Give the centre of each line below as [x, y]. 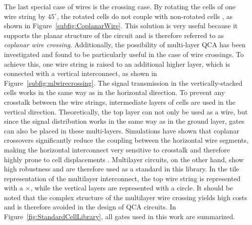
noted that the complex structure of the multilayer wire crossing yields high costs [126, 197]
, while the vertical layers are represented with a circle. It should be [132, 188]
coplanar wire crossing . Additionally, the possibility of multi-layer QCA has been [125, 45]
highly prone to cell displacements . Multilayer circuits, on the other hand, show [124, 159]
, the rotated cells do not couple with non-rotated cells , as [145, 16]
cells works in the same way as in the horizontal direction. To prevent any [115, 92]
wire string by [25, 16]
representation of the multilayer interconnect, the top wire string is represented [122, 178]
